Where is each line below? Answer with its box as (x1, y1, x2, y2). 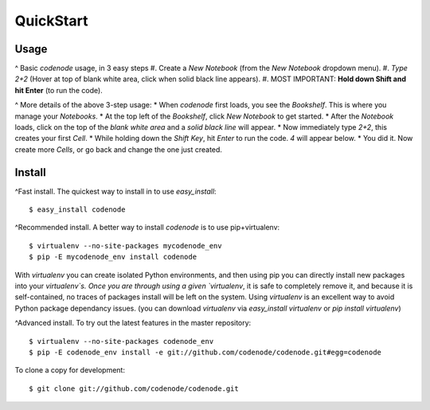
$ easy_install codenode (29, 205, 126, 214)
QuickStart (14, 12, 88, 29)
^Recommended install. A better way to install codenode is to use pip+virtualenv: (14, 223, 280, 232)
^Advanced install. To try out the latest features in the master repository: (14, 318, 252, 328)
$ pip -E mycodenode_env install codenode (29, 252, 197, 262)
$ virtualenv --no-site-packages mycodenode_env (29, 241, 222, 250)
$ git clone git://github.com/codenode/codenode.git (29, 384, 239, 393)
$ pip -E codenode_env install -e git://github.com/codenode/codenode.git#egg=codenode (29, 348, 382, 357)
